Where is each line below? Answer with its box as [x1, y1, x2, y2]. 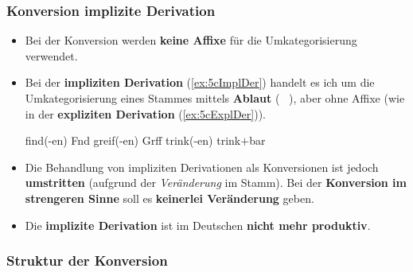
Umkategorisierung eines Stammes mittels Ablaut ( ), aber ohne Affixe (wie [25, 90, 405, 106]
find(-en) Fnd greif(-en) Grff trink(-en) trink [25, 132, 241, 149]
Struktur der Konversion [6, 251, 168, 270]
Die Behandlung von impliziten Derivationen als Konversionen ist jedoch [25, 158, 379, 175]
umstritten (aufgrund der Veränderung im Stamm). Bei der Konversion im [25, 174, 407, 191]
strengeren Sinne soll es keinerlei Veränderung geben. [25, 189, 314, 206]
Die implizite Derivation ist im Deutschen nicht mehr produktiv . [25, 216, 371, 233]
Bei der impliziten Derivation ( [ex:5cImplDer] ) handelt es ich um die [25, 74, 375, 91]
